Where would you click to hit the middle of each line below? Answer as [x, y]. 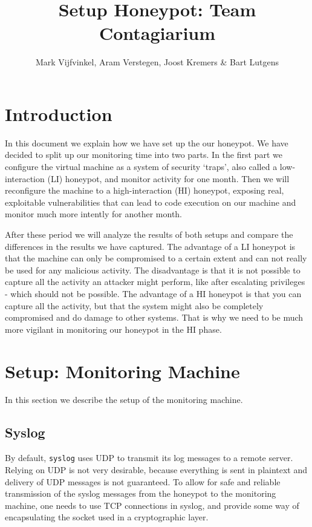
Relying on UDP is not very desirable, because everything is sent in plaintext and [156, 469]
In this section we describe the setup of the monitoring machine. [124, 400]
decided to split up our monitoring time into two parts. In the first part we [144, 155]
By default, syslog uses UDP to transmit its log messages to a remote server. [149, 458]
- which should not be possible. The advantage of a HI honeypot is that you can [153, 293]
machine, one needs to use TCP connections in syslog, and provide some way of [152, 505]
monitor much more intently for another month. [94, 214]
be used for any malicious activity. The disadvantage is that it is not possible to [153, 270]
